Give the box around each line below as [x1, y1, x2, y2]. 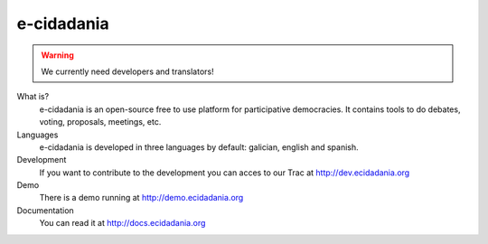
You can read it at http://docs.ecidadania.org [39, 218, 206, 229]
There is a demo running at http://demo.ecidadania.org [39, 192, 244, 203]
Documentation [16, 204, 74, 216]
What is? [16, 91, 50, 102]
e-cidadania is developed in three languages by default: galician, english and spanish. [39, 141, 359, 153]
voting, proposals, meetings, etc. [39, 117, 162, 127]
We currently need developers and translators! [41, 66, 214, 77]
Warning [41, 50, 74, 61]
